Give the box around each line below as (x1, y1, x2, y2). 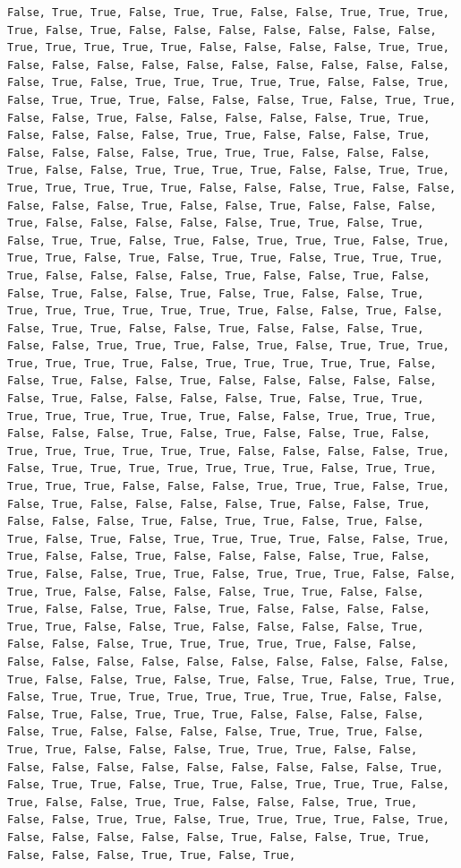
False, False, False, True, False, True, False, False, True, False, (7, 427, 431, 441)
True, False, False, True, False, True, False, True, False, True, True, (7, 673, 457, 686)
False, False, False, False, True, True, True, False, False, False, (7, 146, 431, 159)
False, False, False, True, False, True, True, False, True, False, (7, 515, 424, 529)
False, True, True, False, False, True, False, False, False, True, (7, 322, 424, 335)
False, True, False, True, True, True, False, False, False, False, (7, 708, 424, 721)
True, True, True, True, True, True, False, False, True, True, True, (7, 409, 437, 423)
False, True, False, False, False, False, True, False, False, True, (7, 497, 431, 511)
